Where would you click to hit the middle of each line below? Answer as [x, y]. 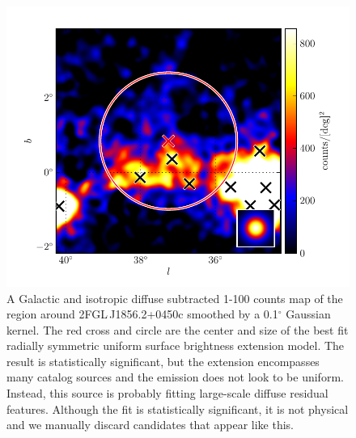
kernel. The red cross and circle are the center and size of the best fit [178, 329]
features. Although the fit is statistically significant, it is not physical [178, 409]
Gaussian [308, 314]
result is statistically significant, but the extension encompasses [163, 361]
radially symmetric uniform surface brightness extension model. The [176, 345]
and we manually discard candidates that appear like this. [150, 425]
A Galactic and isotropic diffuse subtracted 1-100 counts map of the [175, 298]
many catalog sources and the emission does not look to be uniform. [175, 377]
